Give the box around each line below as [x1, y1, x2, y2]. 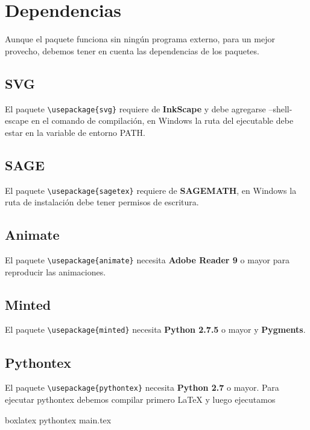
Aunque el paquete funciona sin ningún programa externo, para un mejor [5, 33, 275, 45]
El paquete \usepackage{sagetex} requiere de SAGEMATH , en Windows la [5, 184, 297, 196]
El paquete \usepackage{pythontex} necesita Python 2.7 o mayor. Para [5, 381, 279, 394]
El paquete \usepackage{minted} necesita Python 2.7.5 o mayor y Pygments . [5, 323, 306, 336]
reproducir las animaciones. [5, 265, 106, 278]
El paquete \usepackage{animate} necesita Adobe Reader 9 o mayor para [5, 254, 289, 266]
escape [5, 114, 29, 127]
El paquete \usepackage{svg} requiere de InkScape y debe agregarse [5, 102, 266, 115]
